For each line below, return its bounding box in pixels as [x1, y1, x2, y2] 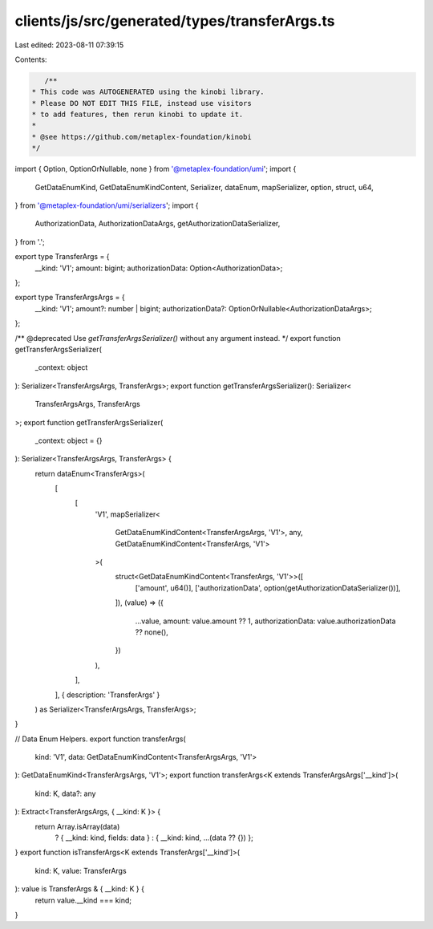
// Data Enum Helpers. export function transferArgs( [14, 734, 186, 744]
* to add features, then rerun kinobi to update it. [31, 110, 244, 120]
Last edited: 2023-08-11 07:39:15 [14, 40, 124, 50]
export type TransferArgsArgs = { [14, 293, 125, 302]
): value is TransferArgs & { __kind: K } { [14, 884, 144, 894]
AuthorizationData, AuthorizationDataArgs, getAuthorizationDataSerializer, [34, 219, 281, 229]
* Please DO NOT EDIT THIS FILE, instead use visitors [31, 99, 252, 108]
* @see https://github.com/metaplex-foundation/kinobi [31, 132, 252, 141]
